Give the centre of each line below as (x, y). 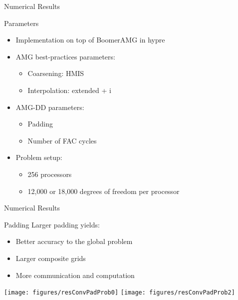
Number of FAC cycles (62, 140)
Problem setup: (39, 157)
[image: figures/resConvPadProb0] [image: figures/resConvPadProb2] (119, 293)
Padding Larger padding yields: (52, 224)
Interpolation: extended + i (69, 90)
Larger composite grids (51, 258)
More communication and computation (75, 275)
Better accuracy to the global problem (74, 241)
